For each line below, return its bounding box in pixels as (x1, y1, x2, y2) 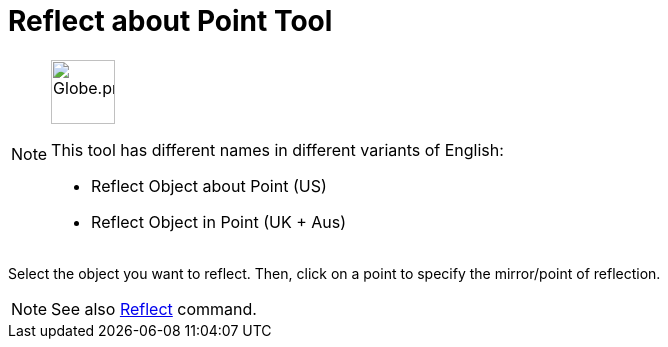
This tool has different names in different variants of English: (51, 139, 504, 160)
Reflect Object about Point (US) (91, 175, 327, 196)
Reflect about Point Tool (8, 4, 333, 38)
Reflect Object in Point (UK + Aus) (91, 211, 347, 232)
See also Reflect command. (51, 298, 257, 319)
